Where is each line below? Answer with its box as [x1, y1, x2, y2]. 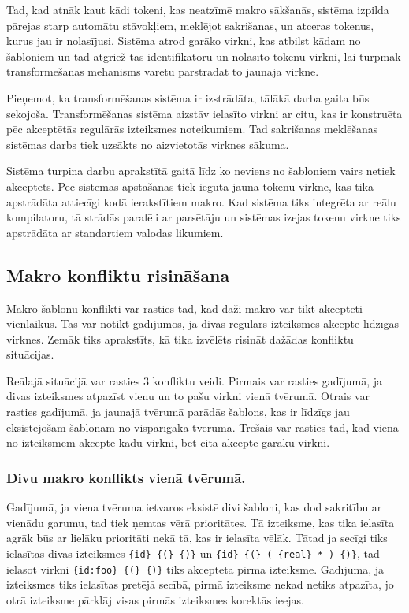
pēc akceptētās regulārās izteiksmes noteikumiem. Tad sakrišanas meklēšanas [6, 121, 378, 137]
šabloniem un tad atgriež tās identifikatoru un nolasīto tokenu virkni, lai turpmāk [6, 47, 401, 64]
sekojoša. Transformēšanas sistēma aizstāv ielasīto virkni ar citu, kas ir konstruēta [6, 105, 403, 121]
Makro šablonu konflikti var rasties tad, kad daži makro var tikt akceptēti [6, 299, 363, 316]
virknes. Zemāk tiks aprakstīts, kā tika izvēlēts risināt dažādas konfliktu [6, 330, 354, 347]
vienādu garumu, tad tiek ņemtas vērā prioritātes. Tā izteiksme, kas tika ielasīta [6, 514, 395, 530]
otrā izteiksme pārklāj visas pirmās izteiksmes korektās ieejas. [6, 591, 304, 607]
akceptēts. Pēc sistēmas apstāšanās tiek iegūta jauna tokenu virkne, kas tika [6, 177, 374, 194]
